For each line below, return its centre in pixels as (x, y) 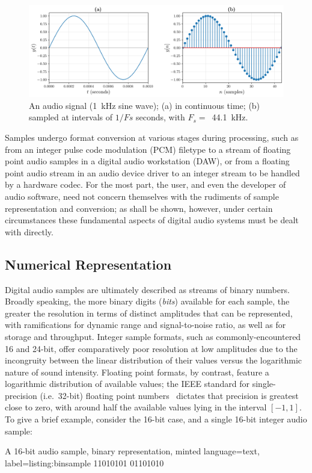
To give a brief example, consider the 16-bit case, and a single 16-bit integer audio (156, 419)
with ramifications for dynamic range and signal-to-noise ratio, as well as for (145, 325)
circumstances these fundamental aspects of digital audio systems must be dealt (152, 220)
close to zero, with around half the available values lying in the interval (136, 407)
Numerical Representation (88, 264)
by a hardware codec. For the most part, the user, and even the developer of (145, 184)
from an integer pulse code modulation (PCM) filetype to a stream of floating (148, 149)
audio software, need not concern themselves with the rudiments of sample (142, 196)
